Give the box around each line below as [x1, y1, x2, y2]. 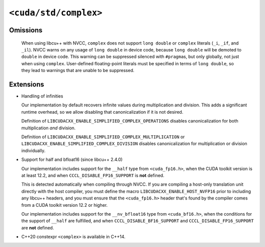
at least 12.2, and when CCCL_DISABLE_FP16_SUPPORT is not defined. [21, 172, 164, 178]
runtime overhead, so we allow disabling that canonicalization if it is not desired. [21, 109, 184, 115]
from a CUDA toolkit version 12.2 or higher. [21, 202, 108, 208]
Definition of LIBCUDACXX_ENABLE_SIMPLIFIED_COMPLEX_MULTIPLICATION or [21, 134, 185, 140]
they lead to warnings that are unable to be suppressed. [21, 68, 134, 74]
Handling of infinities [21, 93, 63, 99]
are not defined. [21, 224, 54, 230]
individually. [21, 148, 46, 153]
